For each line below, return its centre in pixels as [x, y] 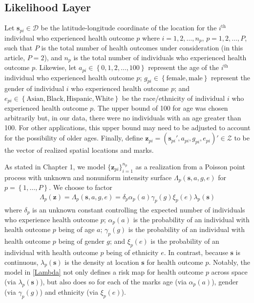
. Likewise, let [56, 67]
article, [15, 57]
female [176, 78]
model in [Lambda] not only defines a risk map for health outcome [104, 272]
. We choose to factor [81, 187]
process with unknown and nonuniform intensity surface [88, 177]
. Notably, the [229, 262]
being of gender [81, 241]
